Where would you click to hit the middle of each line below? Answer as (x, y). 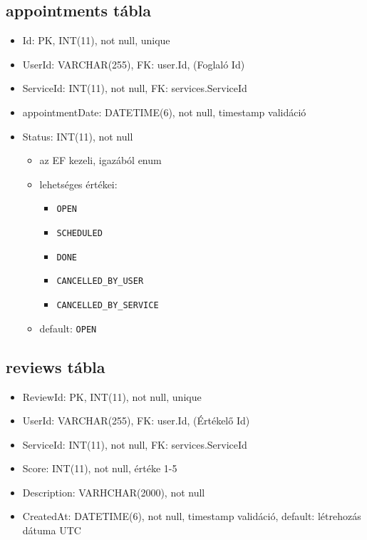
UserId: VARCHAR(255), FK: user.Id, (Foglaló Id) (134, 64)
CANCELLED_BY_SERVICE (108, 305)
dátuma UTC (52, 530)
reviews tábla (56, 366)
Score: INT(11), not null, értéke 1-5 (100, 468)
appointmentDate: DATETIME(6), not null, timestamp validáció (164, 112)
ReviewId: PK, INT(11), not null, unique (112, 396)
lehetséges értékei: (78, 184)
